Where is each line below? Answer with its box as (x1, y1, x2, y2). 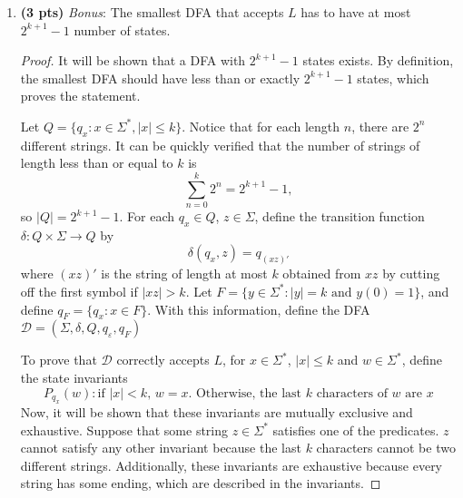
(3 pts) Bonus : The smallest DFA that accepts (20, 3, 284, 21)
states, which (357, 68, 429, 87)
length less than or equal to (20, 153, 173, 172)
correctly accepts (116, 350, 210, 369)
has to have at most (300, 3, 411, 21)
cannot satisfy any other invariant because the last (20, 438, 301, 457)
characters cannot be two (316, 438, 456, 457)
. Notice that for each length (182, 116, 340, 135)
